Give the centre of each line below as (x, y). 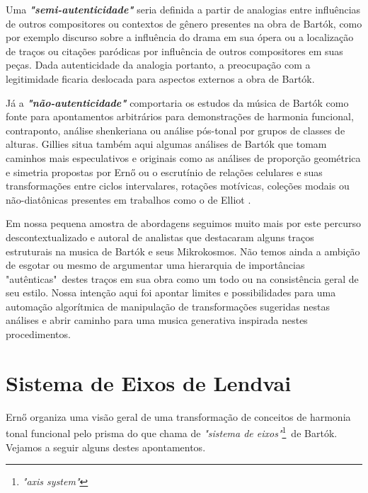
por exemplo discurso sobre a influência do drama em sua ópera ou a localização (180, 37)
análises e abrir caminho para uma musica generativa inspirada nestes (157, 320)
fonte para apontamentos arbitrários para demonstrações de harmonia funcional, (180, 116)
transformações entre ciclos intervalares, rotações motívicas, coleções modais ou (178, 186)
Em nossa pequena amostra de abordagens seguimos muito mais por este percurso (183, 223)
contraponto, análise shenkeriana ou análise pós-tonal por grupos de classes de (176, 130)
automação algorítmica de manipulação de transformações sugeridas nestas (168, 306)
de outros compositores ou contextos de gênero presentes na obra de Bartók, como (184, 23)
